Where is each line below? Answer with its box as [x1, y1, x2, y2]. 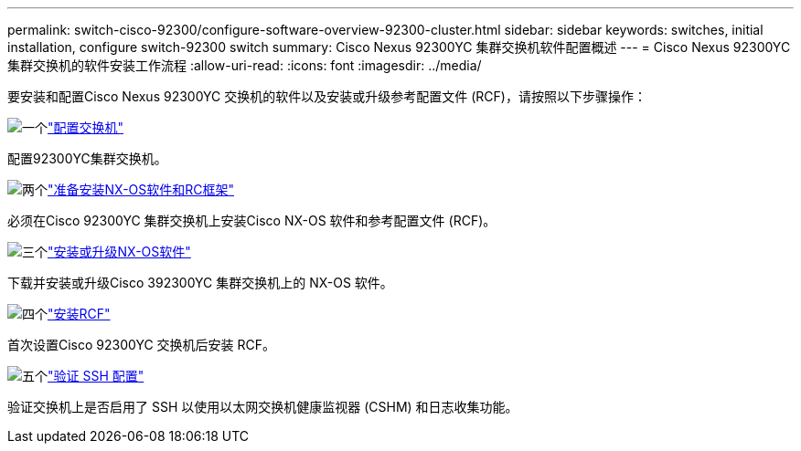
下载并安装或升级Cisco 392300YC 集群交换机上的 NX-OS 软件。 [7, 275, 393, 290]
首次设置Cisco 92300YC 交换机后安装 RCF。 [7, 337, 276, 352]
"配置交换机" [48, 120, 124, 135]
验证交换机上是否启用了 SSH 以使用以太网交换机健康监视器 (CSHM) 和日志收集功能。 [7, 399, 518, 414]
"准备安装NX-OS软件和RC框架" [48, 182, 235, 197]
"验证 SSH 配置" [48, 368, 144, 383]
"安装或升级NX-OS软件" [48, 244, 191, 259]
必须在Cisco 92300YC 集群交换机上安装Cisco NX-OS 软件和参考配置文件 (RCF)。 [7, 213, 497, 228]
